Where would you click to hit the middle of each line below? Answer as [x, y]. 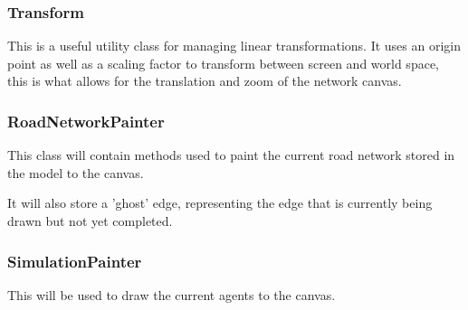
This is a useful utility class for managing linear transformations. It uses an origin [234, 46]
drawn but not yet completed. [90, 221]
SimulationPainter [75, 261]
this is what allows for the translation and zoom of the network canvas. [205, 81]
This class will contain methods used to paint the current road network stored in [231, 155]
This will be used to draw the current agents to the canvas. [172, 294]
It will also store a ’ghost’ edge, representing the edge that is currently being [220, 203]
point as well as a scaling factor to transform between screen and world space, [223, 63]
